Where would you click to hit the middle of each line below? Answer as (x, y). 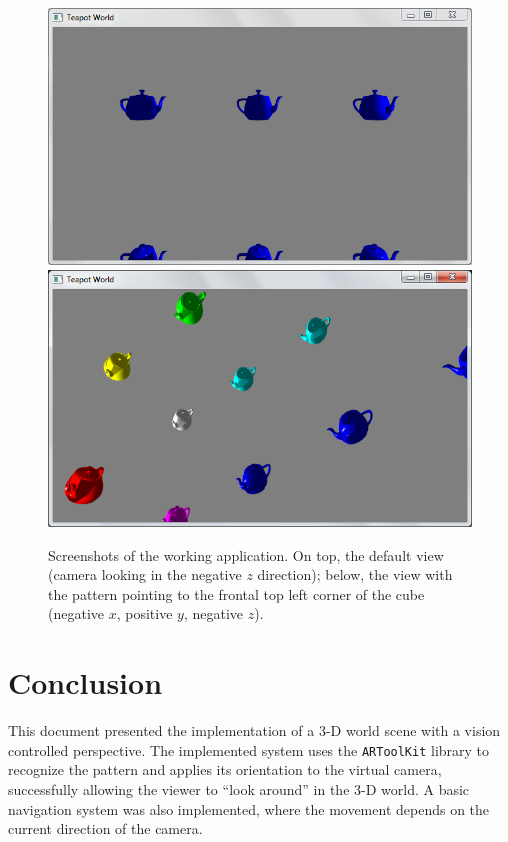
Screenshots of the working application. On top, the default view (246, 554)
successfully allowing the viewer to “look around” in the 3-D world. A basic (239, 789)
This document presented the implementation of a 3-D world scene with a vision (254, 730)
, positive (144, 613)
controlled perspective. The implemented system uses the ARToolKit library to (249, 749)
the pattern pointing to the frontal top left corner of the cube (236, 593)
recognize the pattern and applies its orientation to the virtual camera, (225, 769)
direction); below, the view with (355, 574)
